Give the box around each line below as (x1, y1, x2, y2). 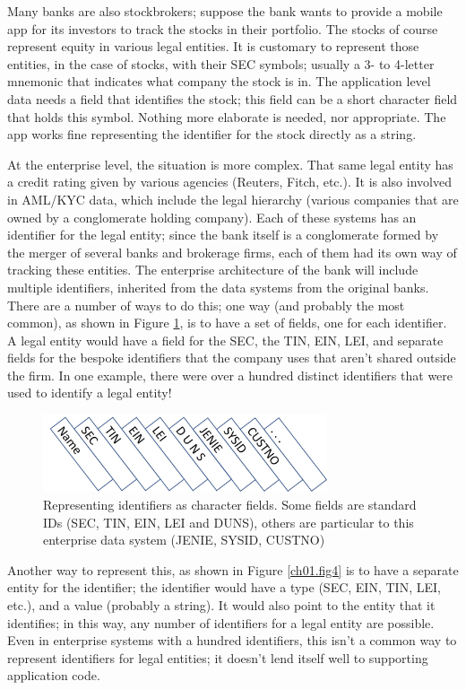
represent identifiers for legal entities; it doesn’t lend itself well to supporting (7, 648, 428, 667)
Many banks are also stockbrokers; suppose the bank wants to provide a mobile (7, 2, 443, 20)
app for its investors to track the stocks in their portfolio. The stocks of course (7, 19, 438, 38)
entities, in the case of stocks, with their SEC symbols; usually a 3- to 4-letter (7, 54, 435, 73)
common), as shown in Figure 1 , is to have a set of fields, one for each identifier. (7, 313, 447, 332)
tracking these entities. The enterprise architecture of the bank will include (7, 260, 419, 279)
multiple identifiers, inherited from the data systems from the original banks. (7, 277, 429, 296)
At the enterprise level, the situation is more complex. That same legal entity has (7, 154, 453, 173)
